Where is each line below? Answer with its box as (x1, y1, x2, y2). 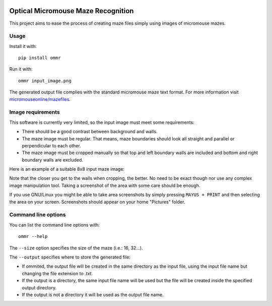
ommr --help (18, 234, 48, 239)
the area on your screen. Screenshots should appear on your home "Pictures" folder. (9, 198, 185, 205)
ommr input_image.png (18, 78, 72, 83)
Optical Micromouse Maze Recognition (9, 7, 134, 15)
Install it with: (9, 43, 37, 49)
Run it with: (9, 66, 33, 72)
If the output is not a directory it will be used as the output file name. (22, 291, 164, 297)
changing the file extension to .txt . (22, 270, 93, 276)
